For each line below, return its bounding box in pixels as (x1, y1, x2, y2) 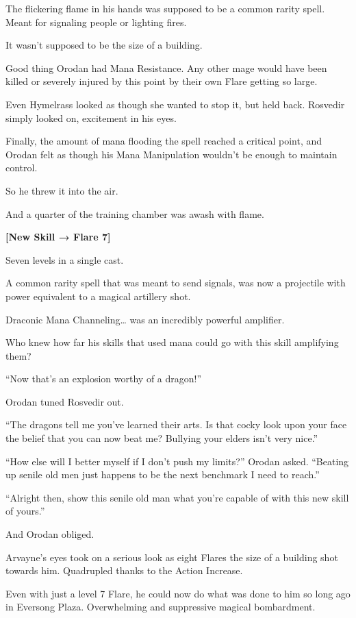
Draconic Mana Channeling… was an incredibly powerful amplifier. (5, 312, 285, 326)
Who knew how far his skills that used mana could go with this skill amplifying (5, 335, 339, 349)
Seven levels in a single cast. (5, 252, 124, 267)
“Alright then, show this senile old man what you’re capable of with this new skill (5, 490, 349, 504)
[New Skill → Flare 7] (5, 230, 111, 244)
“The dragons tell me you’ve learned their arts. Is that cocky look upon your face (5, 417, 347, 432)
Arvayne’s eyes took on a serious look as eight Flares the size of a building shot (5, 549, 338, 564)
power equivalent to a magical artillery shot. (5, 288, 191, 303)
